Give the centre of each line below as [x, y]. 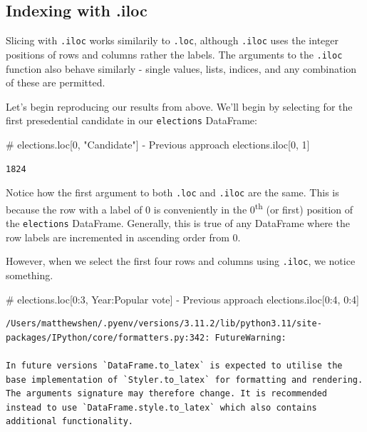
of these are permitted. [56, 82]
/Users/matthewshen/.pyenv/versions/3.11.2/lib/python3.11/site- [164, 324]
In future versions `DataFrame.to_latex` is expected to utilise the [174, 365]
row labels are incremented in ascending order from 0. [123, 237]
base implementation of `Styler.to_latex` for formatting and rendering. [185, 380]
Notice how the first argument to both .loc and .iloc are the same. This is [172, 192]
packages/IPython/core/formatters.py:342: [108, 337]
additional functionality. [69, 422]
